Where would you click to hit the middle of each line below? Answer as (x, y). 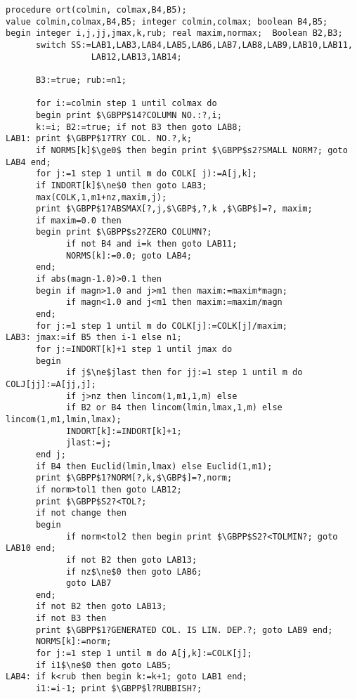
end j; (51, 454)
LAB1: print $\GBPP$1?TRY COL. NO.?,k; (99, 139)
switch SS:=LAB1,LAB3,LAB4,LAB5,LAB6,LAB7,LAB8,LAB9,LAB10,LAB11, (194, 45)
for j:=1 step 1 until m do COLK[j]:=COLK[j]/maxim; (161, 326)
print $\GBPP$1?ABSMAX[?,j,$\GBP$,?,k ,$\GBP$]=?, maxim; (174, 209)
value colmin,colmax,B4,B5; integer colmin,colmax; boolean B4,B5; (167, 21)
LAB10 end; (31, 548)
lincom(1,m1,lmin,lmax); (64, 419)
